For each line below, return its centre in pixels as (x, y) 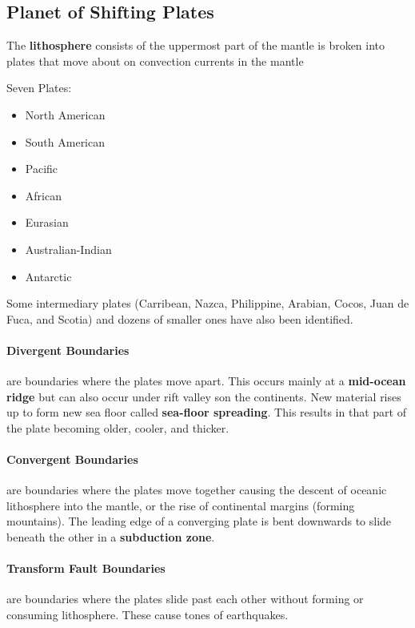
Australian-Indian (68, 249)
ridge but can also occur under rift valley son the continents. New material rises (204, 396)
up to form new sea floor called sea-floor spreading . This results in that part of (206, 412)
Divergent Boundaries (68, 350)
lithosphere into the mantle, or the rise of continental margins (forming (181, 505)
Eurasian (47, 222)
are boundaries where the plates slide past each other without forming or (185, 599)
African (43, 195)
